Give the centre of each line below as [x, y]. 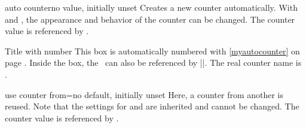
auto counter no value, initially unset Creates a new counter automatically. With [151, 7]
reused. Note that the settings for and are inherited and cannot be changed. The [152, 106]
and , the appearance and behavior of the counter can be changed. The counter [150, 19]
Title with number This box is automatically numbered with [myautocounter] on [152, 51]
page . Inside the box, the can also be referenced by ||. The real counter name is [153, 63]
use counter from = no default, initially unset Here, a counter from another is [144, 94]
